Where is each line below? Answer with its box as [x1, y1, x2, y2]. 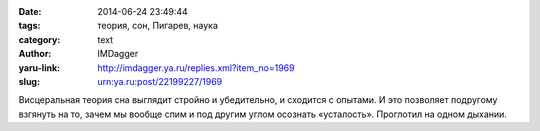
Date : [18, 6, 42, 17]
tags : [18, 20, 41, 32]
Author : [18, 48, 52, 60]
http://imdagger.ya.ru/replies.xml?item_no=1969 [97, 61, 295, 74]
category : [18, 33, 61, 45]
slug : [18, 75, 40, 87]
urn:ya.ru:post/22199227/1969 [97, 75, 223, 87]
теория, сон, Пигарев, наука [97, 20, 219, 32]
